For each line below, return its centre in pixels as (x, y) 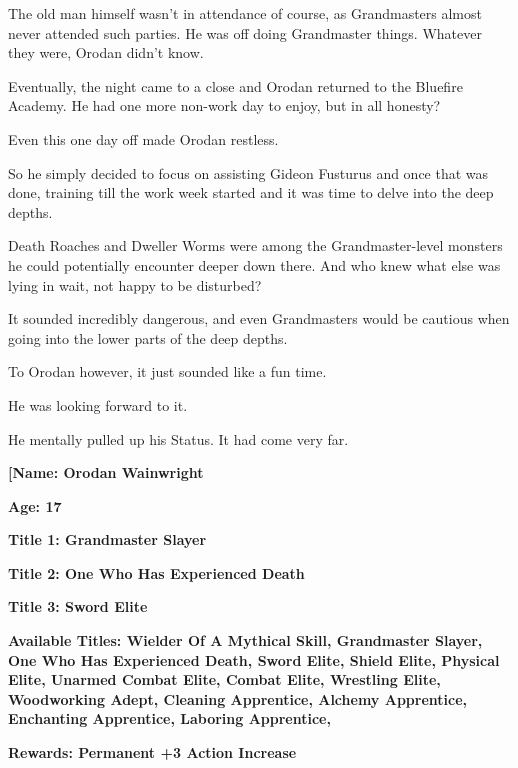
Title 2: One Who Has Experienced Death (156, 572)
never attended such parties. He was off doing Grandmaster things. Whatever (245, 32)
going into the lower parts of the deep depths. (148, 337)
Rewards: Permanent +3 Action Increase (152, 752)
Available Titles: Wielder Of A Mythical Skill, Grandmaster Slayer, (245, 640)
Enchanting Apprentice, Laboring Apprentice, (169, 718)
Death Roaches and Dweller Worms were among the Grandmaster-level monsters (255, 245)
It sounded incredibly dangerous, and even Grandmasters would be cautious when (259, 318)
